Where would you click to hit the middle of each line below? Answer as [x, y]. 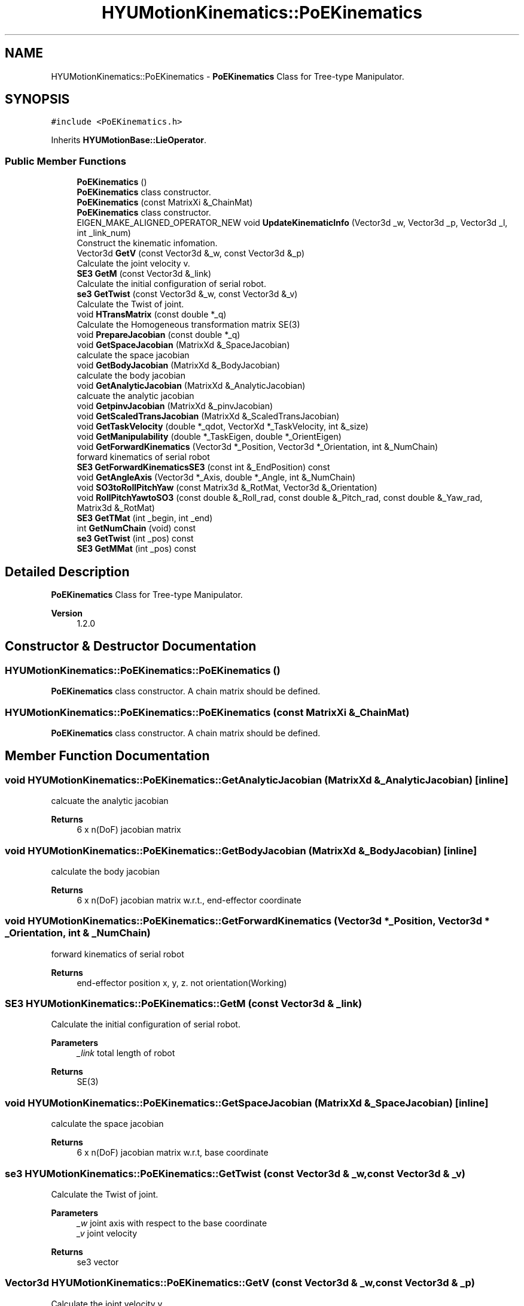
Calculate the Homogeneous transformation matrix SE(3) [188, 325]
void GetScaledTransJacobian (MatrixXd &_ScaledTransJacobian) [208, 416]
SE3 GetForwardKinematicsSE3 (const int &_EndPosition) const [203, 467]
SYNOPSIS [37, 99]
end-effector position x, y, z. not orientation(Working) [182, 982]
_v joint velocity [107, 1233]
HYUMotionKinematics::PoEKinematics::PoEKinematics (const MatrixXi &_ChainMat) [207, 712]
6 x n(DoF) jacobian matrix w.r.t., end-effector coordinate [189, 900]
